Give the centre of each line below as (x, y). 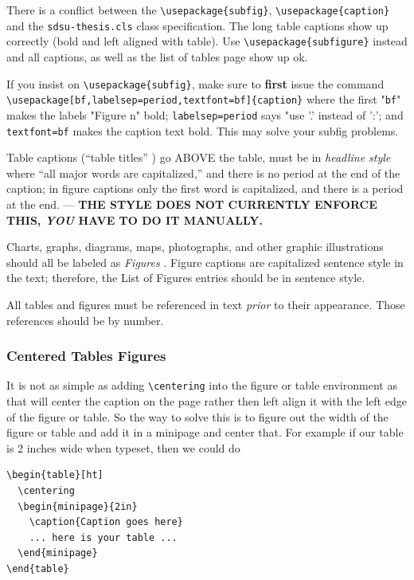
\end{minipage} (58, 553)
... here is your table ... (103, 537)
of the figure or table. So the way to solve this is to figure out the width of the (197, 416)
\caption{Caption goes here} (106, 522)
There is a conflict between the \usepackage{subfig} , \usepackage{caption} (198, 10)
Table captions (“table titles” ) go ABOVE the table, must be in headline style (199, 157)
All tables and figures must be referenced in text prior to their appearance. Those (206, 304)
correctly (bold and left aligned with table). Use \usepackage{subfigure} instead (207, 41)
